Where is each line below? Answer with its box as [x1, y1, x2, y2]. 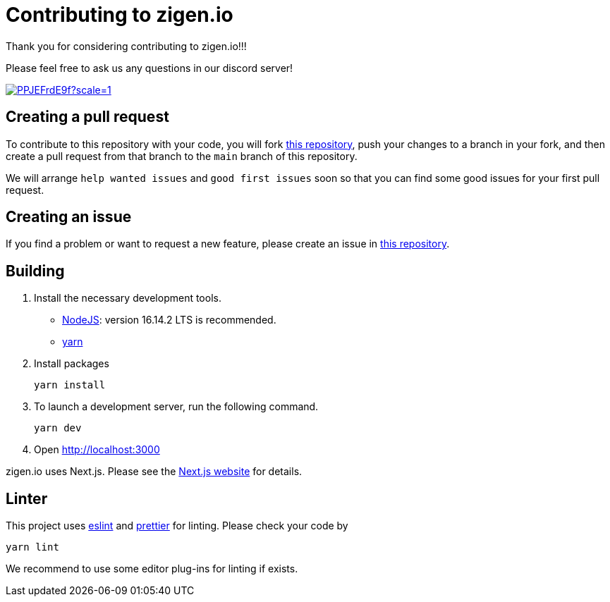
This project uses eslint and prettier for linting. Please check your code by [6, 520, 348, 532]
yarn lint [6, 541, 59, 553]
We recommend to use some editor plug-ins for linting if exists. [6, 563, 298, 575]
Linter [6, 489, 48, 508]
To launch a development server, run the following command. [34, 400, 319, 413]
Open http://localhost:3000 [34, 443, 160, 456]
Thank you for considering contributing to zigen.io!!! [6, 39, 247, 52]
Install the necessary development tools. [34, 292, 221, 305]
